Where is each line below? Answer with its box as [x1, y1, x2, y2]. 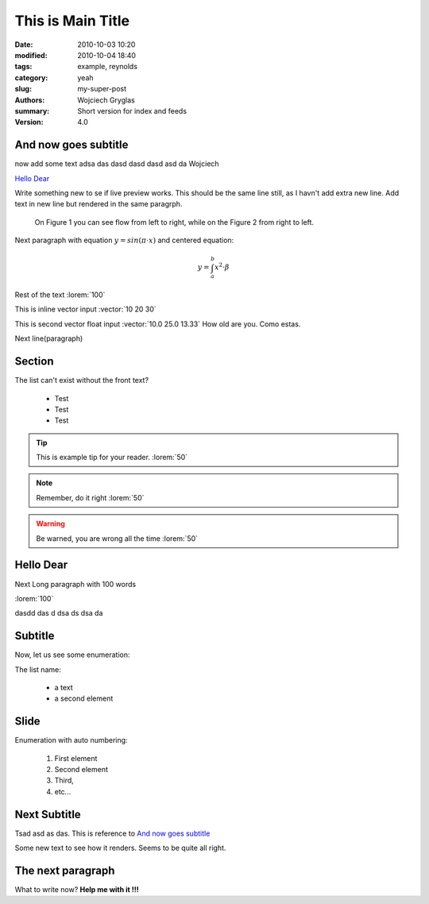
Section [14, 354, 54, 369]
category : [14, 72, 48, 83]
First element [54, 753, 98, 763]
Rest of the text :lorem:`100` [14, 290, 106, 299]
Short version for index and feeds [77, 106, 187, 115]
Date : [14, 40, 33, 49]
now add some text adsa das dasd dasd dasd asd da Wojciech [14, 159, 219, 168]
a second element [54, 693, 114, 703]
